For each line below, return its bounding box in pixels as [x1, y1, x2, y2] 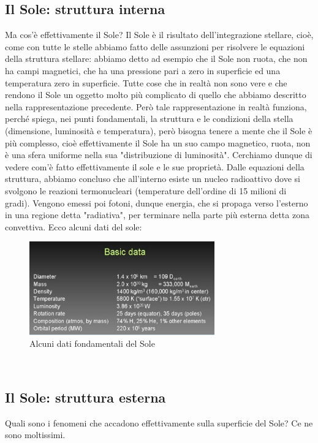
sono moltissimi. [5, 428, 66, 441]
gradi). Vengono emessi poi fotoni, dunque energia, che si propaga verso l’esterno [5, 196, 308, 209]
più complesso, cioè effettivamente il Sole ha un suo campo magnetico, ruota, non [5, 136, 311, 149]
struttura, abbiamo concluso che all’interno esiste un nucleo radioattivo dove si [5, 172, 300, 185]
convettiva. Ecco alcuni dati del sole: [5, 220, 142, 233]
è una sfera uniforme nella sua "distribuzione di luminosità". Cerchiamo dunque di [5, 148, 312, 161]
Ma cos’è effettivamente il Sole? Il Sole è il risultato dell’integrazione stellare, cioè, [5, 28, 314, 41]
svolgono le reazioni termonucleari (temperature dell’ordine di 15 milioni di [5, 184, 287, 197]
